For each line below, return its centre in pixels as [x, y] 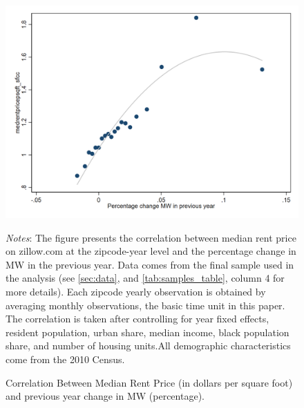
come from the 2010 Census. [65, 359]
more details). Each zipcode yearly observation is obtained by [136, 292]
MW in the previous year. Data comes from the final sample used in [150, 264]
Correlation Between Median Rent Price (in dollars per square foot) [149, 382]
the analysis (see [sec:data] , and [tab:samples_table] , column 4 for [145, 278]
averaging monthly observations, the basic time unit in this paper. [145, 305]
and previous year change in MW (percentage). [105, 396]
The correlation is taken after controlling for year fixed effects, [137, 319]
